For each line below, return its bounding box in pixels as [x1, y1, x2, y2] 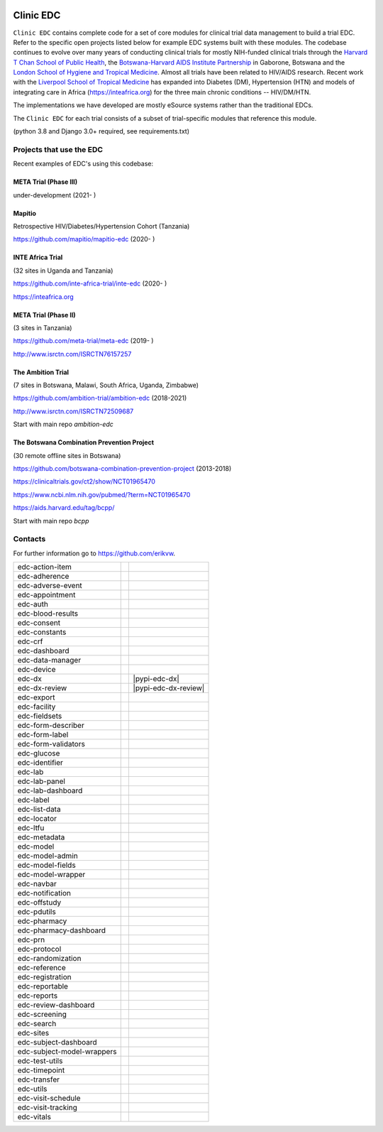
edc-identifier [17, 758, 64, 768]
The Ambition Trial [13, 368, 70, 376]
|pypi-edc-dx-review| [133, 683, 205, 693]
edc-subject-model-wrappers [17, 1047, 117, 1057]
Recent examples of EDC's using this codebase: [13, 160, 154, 168]
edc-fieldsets [17, 711, 62, 721]
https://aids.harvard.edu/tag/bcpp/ [13, 504, 115, 512]
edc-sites [17, 1028, 50, 1038]
